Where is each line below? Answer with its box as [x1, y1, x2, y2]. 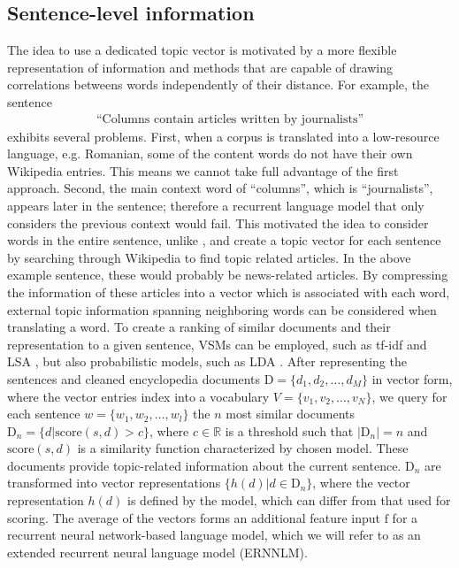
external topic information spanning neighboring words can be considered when [7, 300, 437, 319]
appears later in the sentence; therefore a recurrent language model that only [7, 196, 425, 214]
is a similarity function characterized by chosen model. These [77, 439, 409, 457]
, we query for [371, 387, 448, 405]
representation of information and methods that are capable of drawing [7, 58, 393, 76]
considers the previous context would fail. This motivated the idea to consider [7, 213, 429, 232]
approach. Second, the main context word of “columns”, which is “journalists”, [7, 179, 433, 197]
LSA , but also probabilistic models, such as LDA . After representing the [7, 352, 407, 371]
